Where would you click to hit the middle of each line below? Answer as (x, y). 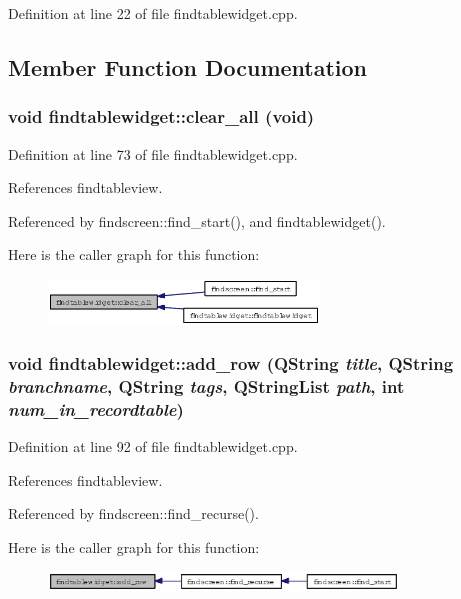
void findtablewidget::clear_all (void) (161, 116)
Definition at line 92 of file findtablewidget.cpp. (153, 446)
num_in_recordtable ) (96, 409)
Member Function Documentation (188, 66)
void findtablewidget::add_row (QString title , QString (231, 363)
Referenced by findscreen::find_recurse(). (133, 513)
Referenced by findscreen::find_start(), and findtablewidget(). (197, 220)
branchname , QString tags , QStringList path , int (206, 386)
